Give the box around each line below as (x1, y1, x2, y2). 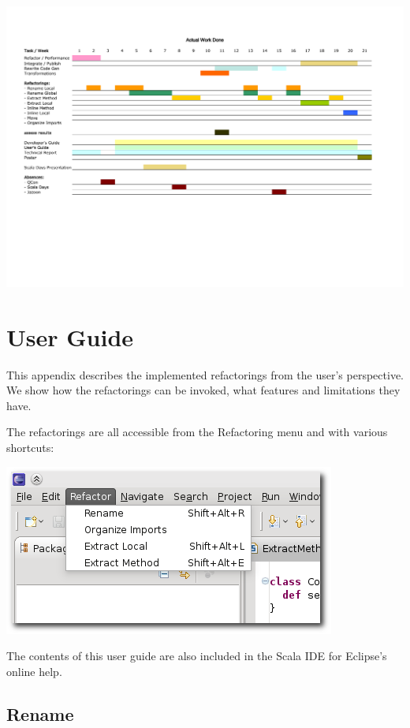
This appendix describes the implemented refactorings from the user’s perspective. (6, 366, 404, 383)
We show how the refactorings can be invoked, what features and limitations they (6, 382, 401, 398)
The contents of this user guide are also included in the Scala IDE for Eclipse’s (6, 648, 387, 664)
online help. (6, 663, 62, 679)
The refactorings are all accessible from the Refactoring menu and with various (6, 424, 388, 440)
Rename (6, 701, 74, 726)
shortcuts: (6, 439, 54, 455)
